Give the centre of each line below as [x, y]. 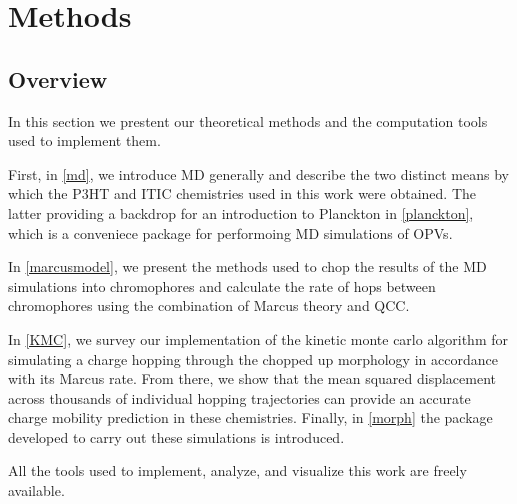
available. [36, 490]
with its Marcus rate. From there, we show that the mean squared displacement [252, 378]
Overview [58, 78]
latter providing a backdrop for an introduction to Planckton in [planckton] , [241, 212]
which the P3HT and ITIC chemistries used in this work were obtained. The [242, 193]
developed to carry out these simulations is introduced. [176, 436]
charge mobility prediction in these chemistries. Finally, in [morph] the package [250, 417]
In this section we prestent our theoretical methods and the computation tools [248, 120]
